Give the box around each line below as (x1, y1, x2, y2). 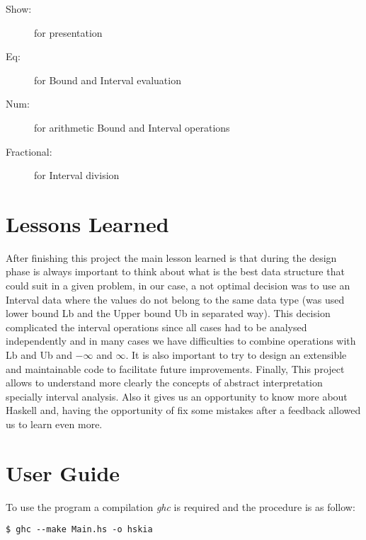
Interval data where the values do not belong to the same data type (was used (6, 292, 345, 306)
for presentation (34, 25, 103, 40)
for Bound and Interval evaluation (34, 72, 181, 87)
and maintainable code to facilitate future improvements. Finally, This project (6, 361, 345, 376)
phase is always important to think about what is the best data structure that (6, 264, 345, 279)
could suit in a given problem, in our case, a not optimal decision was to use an (6, 278, 350, 293)
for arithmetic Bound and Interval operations (34, 120, 230, 134)
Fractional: (6, 144, 52, 159)
